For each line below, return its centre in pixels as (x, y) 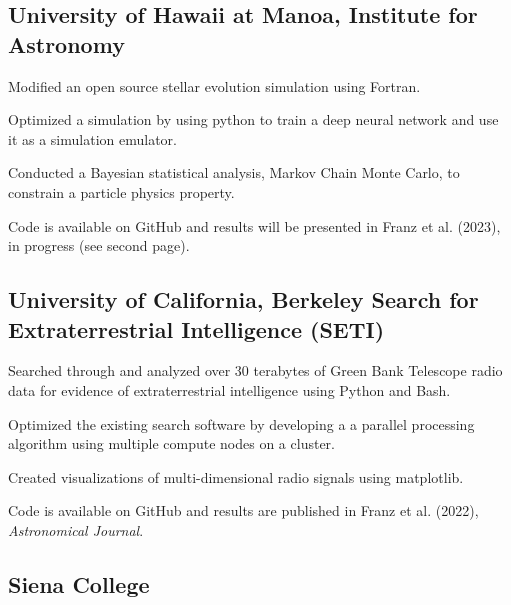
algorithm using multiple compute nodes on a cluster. (171, 443)
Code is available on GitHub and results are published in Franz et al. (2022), (243, 510)
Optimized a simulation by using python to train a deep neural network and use (253, 119)
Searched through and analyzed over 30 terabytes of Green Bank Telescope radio (255, 370)
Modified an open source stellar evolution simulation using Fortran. (214, 85)
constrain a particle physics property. (121, 191)
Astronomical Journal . (76, 529)
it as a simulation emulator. (92, 138)
